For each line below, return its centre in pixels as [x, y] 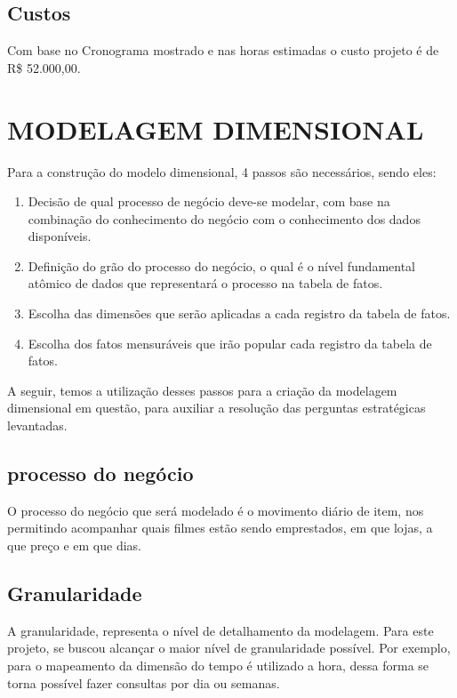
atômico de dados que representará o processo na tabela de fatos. [205, 283]
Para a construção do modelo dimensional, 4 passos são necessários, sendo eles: [222, 171]
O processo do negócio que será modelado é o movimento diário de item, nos [216, 510]
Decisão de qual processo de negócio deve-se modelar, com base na [209, 201]
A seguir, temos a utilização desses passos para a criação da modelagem [202, 390]
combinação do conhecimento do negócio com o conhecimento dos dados [224, 218]
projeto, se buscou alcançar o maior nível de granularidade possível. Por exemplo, [229, 648]
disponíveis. [60, 236]
